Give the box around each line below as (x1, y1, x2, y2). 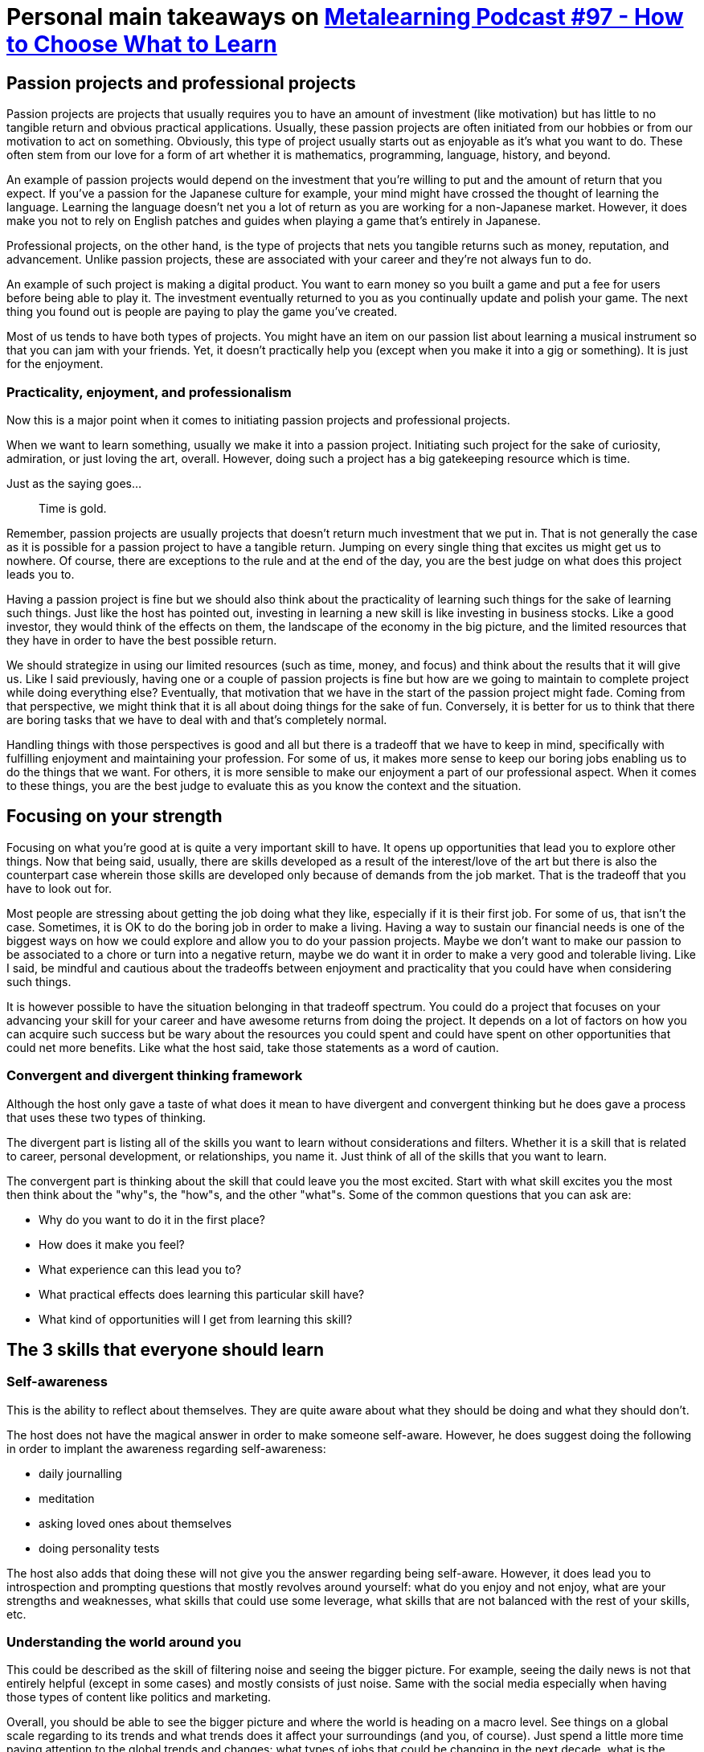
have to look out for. (6, 881, 112, 895)
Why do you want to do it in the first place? (39, 1212, 265, 1226)
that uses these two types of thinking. (6, 1110, 207, 1124)
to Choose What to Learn (6, 31, 277, 58)
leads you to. (6, 567, 75, 581)
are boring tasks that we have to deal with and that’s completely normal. (6, 712, 387, 727)
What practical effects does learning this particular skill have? (39, 1287, 365, 1301)
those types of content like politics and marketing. (6, 1690, 272, 1705)
